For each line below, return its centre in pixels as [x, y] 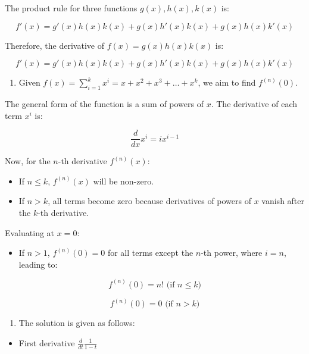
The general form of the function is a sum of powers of [104, 103]
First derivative [47, 342]
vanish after [283, 201]
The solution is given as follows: [77, 323]
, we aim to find [227, 82]
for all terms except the [150, 253]
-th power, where [232, 253]
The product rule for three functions [71, 8]
